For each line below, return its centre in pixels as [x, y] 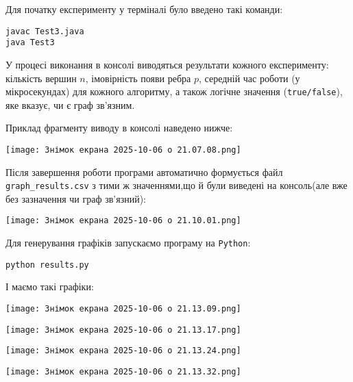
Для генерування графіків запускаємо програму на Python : [128, 243]
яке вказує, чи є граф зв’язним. [70, 104]
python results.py [47, 265]
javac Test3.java [45, 31]
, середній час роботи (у [249, 78]
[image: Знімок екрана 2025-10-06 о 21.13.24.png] [123, 351]
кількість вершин [41, 78]
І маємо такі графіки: [50, 286]
